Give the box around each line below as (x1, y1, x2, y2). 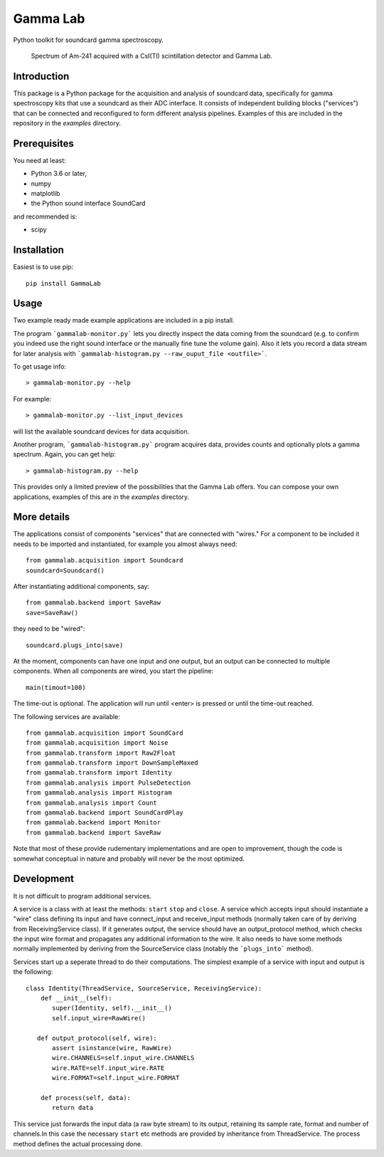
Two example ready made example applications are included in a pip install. (13, 316, 235, 325)
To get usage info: (13, 362, 67, 371)
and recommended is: (13, 212, 78, 221)
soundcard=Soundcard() (26, 566, 105, 575)
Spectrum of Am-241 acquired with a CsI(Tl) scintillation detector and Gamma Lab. (31, 51, 273, 60)
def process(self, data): (40, 1094, 132, 1101)
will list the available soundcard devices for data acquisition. (13, 427, 190, 436)
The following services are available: (13, 712, 121, 721)
